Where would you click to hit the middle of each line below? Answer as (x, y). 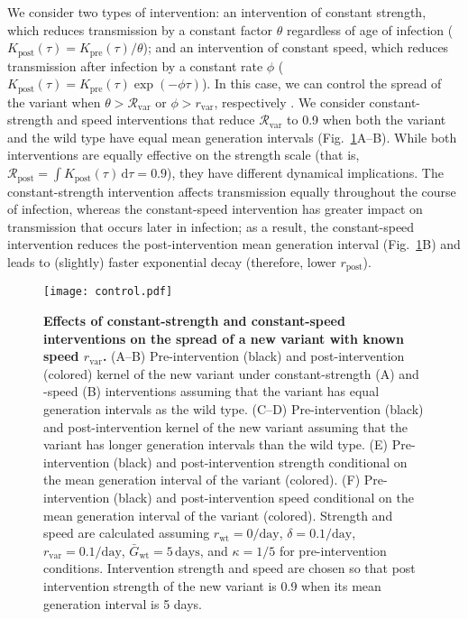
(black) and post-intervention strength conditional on (260, 462)
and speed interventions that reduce (156, 120)
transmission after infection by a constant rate (135, 65)
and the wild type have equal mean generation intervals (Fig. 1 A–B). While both (232, 137)
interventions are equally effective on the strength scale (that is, (184, 155)
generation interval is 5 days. (123, 603)
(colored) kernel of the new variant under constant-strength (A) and (231, 373)
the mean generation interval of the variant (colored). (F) (202, 480)
